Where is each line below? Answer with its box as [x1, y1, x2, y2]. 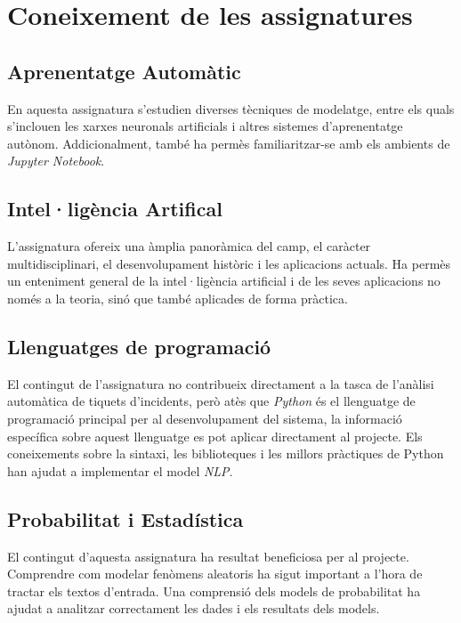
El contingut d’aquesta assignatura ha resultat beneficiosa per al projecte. [7, 546, 409, 565]
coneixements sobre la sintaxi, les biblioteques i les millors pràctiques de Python [7, 444, 444, 463]
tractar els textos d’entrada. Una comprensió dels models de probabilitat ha [7, 581, 421, 600]
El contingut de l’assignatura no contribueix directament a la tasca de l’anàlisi [7, 374, 434, 392]
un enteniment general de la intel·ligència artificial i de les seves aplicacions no [7, 271, 441, 290]
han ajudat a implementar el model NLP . [7, 461, 233, 480]
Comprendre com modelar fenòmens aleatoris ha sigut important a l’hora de [7, 564, 423, 583]
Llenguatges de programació [7, 332, 271, 360]
